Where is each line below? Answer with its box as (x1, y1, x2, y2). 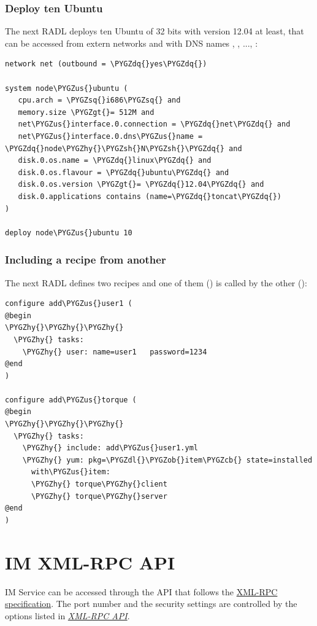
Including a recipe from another (5, 252, 166, 267)
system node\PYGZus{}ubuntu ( (5, 84, 128, 93)
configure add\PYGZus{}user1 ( (5, 299, 132, 308)
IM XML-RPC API (5, 549, 175, 574)
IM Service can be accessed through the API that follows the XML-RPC (5, 585, 278, 598)
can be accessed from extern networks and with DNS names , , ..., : (5, 36, 258, 49)
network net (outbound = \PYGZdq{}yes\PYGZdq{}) (5, 60, 207, 69)
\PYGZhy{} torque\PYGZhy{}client (31, 480, 167, 489)
